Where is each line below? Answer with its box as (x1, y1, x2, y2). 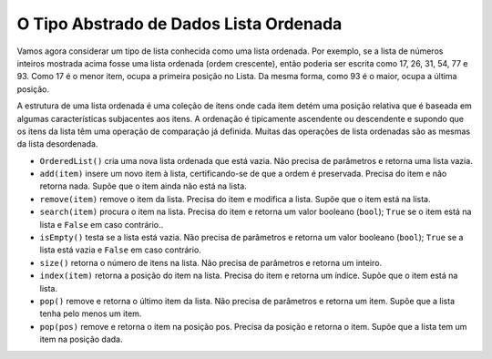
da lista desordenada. (16, 138, 98, 149)
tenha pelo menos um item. (39, 308, 142, 319)
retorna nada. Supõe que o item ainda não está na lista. (39, 180, 248, 191)
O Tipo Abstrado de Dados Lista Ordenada (16, 14, 343, 34)
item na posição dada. (39, 333, 123, 345)
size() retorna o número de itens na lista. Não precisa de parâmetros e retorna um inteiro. (39, 257, 383, 268)
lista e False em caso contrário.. (39, 219, 164, 230)
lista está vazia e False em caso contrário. (39, 244, 202, 255)
